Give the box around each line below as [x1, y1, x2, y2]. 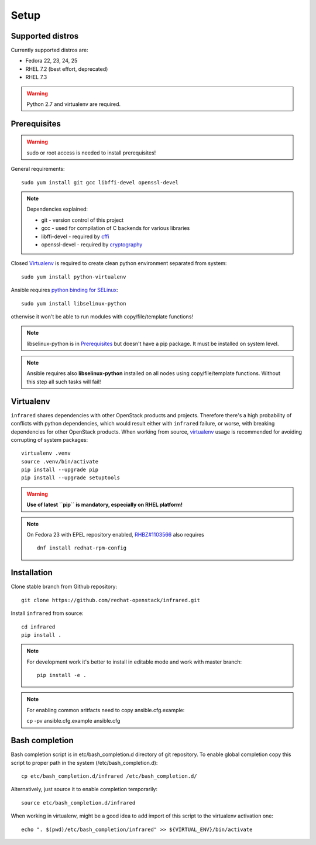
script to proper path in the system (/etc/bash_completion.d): [11, 759, 158, 766]
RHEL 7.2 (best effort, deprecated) [25, 65, 108, 73]
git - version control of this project [41, 217, 124, 224]
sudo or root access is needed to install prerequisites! [26, 149, 156, 156]
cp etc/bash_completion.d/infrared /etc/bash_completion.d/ [21, 772, 197, 779]
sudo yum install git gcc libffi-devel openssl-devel [21, 179, 178, 186]
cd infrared [21, 623, 56, 630]
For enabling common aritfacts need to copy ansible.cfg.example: [26, 706, 185, 713]
